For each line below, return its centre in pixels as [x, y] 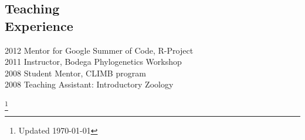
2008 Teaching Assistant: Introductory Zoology [89, 84]
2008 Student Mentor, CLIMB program [75, 73]
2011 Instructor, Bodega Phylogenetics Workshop [93, 62]
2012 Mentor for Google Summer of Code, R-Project [99, 50]
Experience [39, 25]
